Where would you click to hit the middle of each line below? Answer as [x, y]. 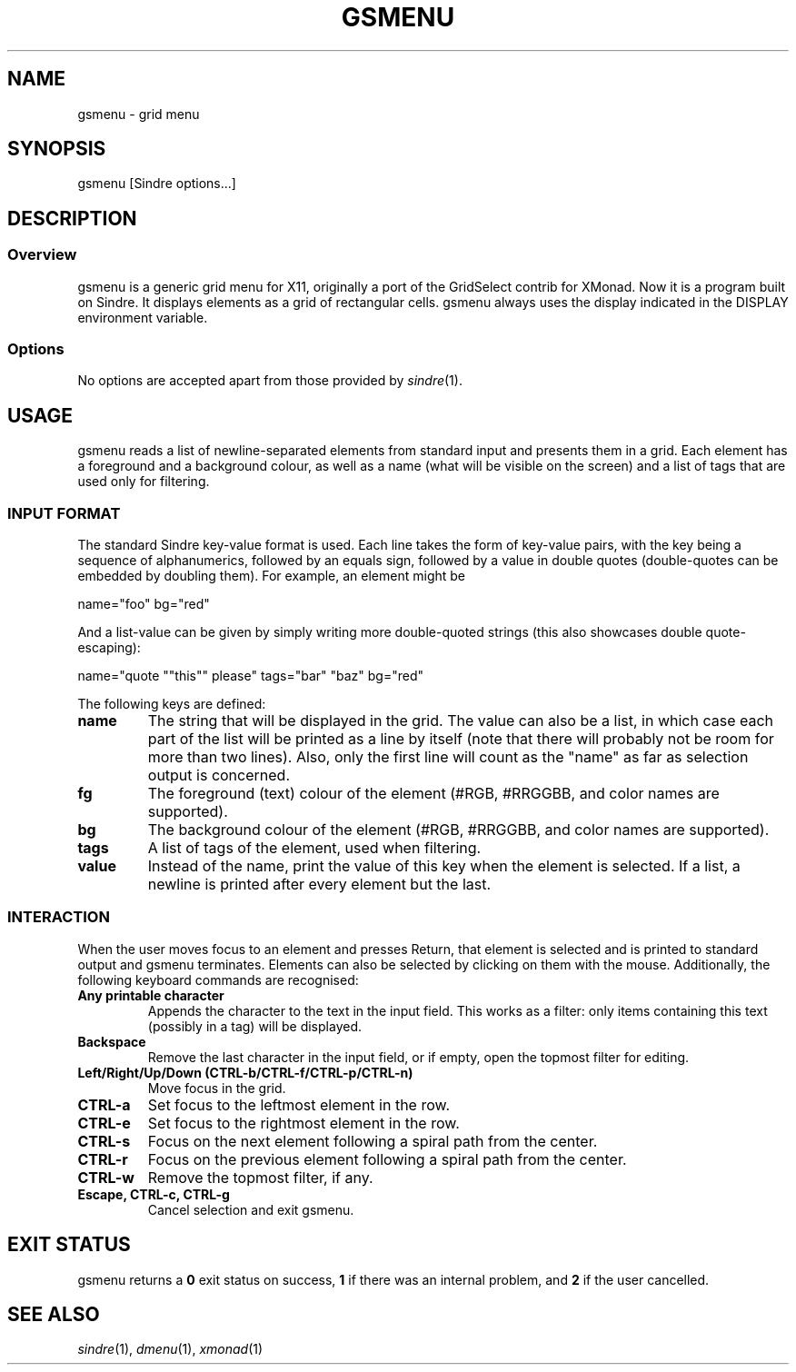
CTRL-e [104, 1123]
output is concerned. [219, 775]
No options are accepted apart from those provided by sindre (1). [270, 381]
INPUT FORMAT [64, 513]
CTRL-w [106, 1177]
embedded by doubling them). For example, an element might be [272, 576]
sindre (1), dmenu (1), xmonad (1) [170, 1349]
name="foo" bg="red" [144, 604]
